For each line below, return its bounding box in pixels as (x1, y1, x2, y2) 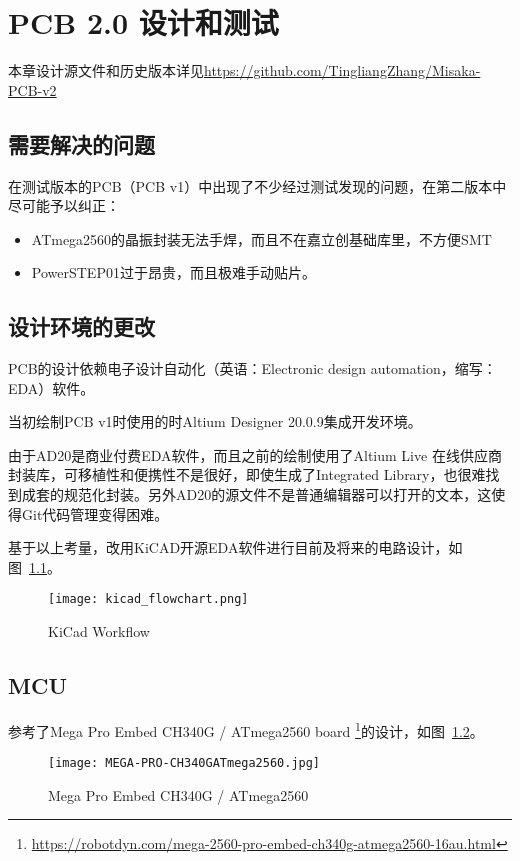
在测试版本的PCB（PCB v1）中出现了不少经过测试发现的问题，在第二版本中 (8, 175, 507, 196)
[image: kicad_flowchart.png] (48, 592, 249, 607)
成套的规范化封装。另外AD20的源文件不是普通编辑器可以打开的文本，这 (21, 484, 492, 505)
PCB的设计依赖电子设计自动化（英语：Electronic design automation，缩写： (8, 358, 497, 379)
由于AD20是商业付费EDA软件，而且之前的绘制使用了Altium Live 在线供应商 (8, 444, 502, 465)
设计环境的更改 (8, 311, 155, 342)
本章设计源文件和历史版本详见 (8, 60, 204, 81)
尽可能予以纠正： (8, 195, 120, 216)
